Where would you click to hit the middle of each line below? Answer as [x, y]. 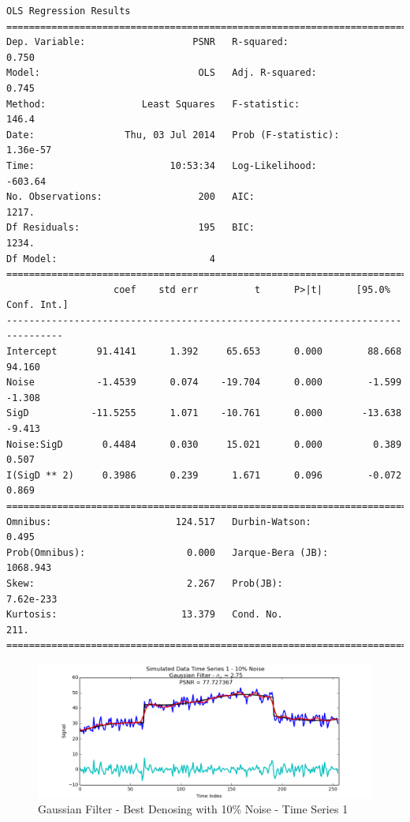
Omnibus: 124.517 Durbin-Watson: [159, 522]
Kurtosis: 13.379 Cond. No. [145, 615]
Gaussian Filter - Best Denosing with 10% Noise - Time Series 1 [193, 809]
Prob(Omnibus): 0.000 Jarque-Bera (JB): [168, 552]
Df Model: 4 [111, 259]
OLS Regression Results [69, 11]
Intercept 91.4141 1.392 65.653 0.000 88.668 [204, 352]
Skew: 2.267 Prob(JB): [145, 583]
